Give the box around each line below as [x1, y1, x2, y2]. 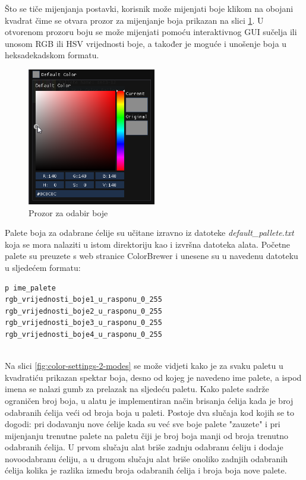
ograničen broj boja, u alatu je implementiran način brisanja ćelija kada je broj [5, 394, 294, 406]
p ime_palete [5, 283, 56, 292]
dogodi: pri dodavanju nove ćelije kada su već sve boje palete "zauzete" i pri [5, 418, 280, 430]
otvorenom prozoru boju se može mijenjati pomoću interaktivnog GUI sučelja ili [5, 26, 297, 38]
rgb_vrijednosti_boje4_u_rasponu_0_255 [5, 330, 162, 339]
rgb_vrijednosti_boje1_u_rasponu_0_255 [5, 295, 162, 304]
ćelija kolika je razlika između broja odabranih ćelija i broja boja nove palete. [5, 464, 287, 476]
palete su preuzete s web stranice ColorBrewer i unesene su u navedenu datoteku [5, 250, 298, 262]
